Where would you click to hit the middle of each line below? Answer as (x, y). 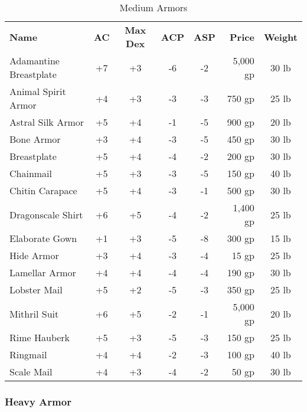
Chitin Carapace (43, 190)
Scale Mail (31, 372)
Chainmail (31, 173)
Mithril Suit (34, 313)
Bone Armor (35, 139)
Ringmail (28, 354)
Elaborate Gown (43, 238)
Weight (280, 37)
